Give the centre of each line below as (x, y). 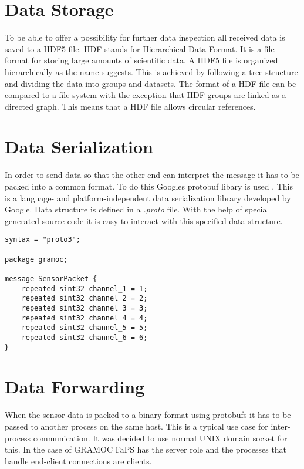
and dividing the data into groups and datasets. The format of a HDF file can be (151, 83)
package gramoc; (36, 259)
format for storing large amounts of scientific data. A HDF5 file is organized (141, 60)
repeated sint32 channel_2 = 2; (85, 298)
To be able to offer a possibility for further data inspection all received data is (145, 37)
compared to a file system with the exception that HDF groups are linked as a (146, 95)
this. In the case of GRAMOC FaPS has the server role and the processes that (146, 449)
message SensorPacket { (51, 279)
